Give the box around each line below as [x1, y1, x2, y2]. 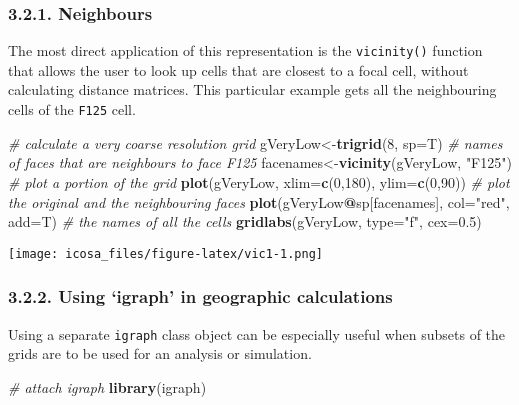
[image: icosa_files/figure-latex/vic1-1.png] [8, 246, 323, 261]
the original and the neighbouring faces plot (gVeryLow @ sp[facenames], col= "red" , [8, 191, 510, 212]
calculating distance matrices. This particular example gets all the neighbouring [8, 79, 497, 100]
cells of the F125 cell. [8, 99, 136, 120]
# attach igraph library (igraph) [8, 376, 207, 397]
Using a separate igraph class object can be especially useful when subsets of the [8, 323, 506, 344]
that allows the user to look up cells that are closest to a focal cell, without [8, 59, 469, 80]
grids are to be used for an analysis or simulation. [8, 343, 312, 364]
